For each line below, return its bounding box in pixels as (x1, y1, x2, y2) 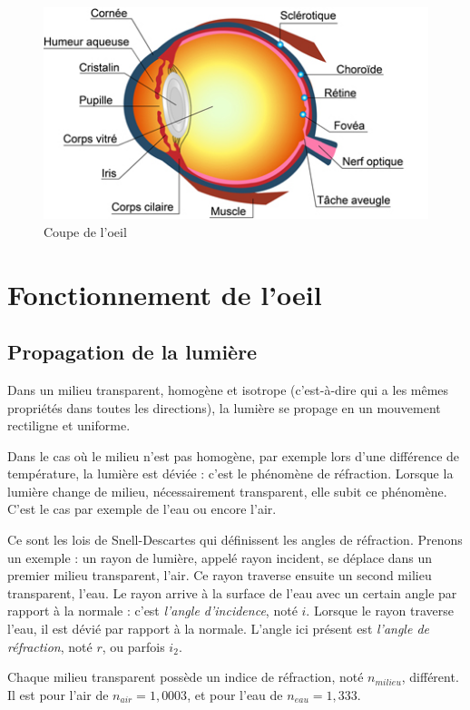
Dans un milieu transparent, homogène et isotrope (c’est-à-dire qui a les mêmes (7, 380, 449, 399)
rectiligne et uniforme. (7, 416, 131, 435)
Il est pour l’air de (7, 685, 109, 704)
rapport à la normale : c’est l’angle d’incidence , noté (7, 601, 298, 620)
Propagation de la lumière (7, 338, 258, 366)
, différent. (401, 667, 459, 686)
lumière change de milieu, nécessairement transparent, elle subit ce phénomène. (7, 481, 447, 500)
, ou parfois (102, 636, 165, 656)
